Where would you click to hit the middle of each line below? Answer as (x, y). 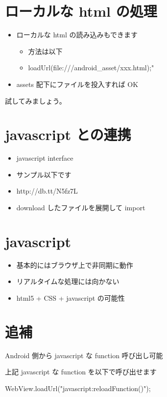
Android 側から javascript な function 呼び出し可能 (84, 355)
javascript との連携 (68, 134)
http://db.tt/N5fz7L (47, 191)
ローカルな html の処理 (81, 11)
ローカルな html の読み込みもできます (77, 35)
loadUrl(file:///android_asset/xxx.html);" (91, 68)
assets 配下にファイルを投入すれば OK (77, 84)
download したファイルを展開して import (81, 207)
